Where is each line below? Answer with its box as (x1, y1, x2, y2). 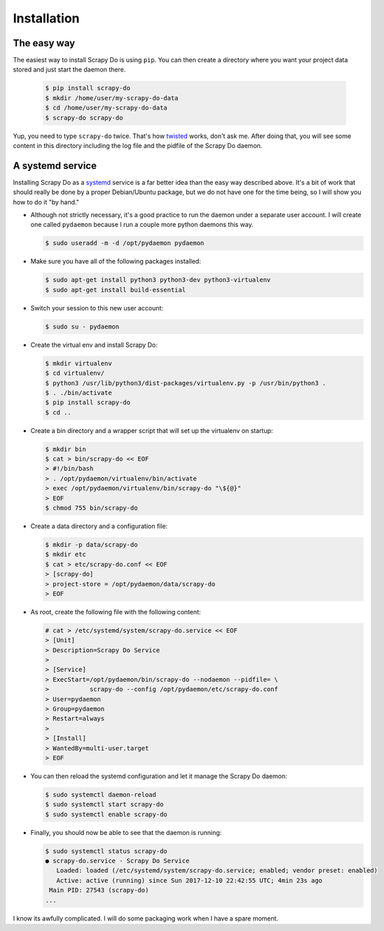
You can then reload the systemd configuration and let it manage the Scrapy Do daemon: (30, 771, 287, 780)
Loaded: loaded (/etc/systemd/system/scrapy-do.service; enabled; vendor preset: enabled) (56, 867, 378, 875)
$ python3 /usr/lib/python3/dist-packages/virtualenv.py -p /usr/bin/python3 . (45, 379, 327, 387)
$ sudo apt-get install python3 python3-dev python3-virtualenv (45, 276, 271, 284)
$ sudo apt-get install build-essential (45, 286, 186, 294)
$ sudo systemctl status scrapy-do (45, 847, 167, 855)
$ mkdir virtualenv (45, 359, 112, 367)
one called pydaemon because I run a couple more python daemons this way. (30, 221, 254, 229)
